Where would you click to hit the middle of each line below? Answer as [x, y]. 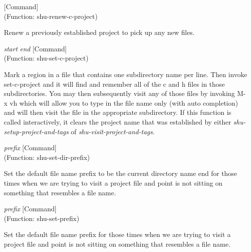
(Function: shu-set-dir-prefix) [47, 157]
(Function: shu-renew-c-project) [51, 16]
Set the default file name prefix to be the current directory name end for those [121, 173]
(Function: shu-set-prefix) [42, 218]
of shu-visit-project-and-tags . [113, 131]
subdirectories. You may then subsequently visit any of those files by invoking [119, 93]
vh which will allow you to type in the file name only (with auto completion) [124, 102]
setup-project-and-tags [36, 131]
